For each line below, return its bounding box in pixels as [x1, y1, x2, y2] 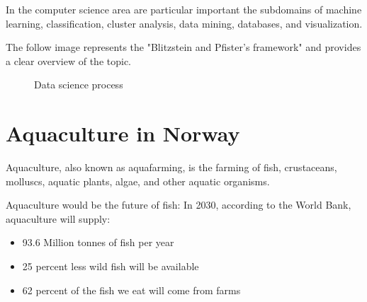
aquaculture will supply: [6, 211, 111, 226]
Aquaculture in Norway [6, 119, 240, 148]
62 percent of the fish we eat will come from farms [22, 282, 241, 297]
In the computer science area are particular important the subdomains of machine [6, 2, 362, 16]
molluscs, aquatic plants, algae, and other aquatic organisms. [6, 173, 270, 188]
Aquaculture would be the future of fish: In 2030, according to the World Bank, [6, 197, 351, 212]
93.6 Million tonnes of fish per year [22, 235, 174, 250]
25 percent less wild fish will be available [22, 259, 199, 274]
